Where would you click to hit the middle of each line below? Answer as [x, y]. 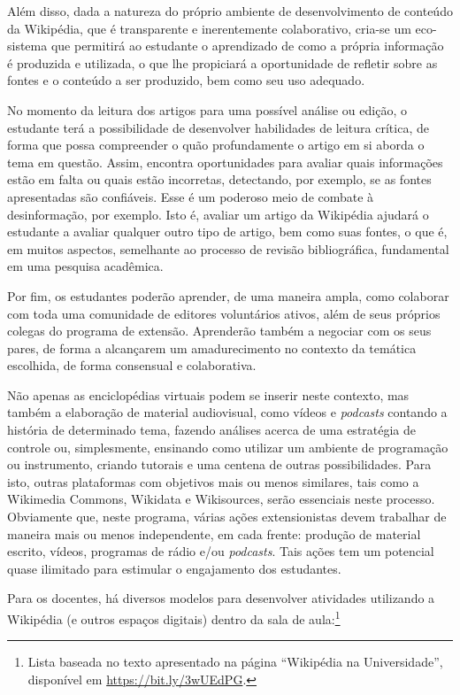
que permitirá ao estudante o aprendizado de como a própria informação [247, 46]
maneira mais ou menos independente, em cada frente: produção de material [214, 533]
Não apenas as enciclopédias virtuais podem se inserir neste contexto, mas [208, 394]
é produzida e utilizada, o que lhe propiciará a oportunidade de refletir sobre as [222, 62]
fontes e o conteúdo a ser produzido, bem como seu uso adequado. [186, 80]
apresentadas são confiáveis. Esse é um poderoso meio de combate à [191, 196]
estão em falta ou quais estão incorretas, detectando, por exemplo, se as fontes [219, 179]
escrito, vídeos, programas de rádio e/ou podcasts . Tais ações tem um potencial [221, 551]
